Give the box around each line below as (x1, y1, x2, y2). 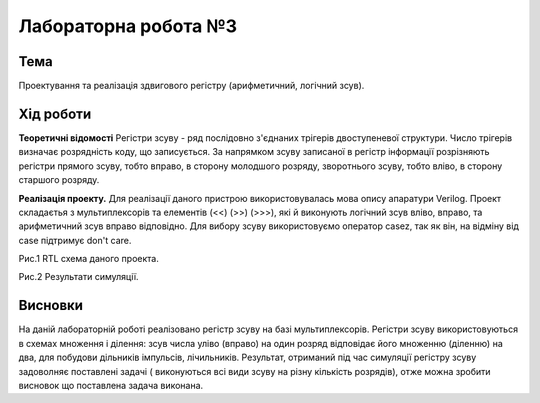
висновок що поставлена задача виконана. (18, 379, 204, 391)
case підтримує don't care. (18, 234, 132, 246)
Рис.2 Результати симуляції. (18, 271, 139, 283)
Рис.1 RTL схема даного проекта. (18, 253, 159, 265)
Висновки (18, 297, 84, 314)
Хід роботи (18, 105, 92, 122)
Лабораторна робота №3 (18, 15, 238, 37)
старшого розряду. (18, 174, 100, 186)
